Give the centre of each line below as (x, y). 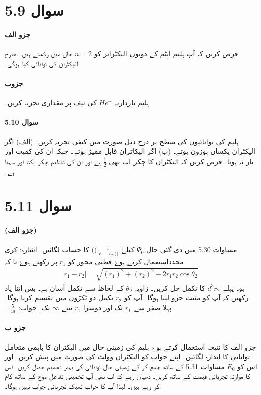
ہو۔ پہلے (234, 288)
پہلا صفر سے (153, 308)
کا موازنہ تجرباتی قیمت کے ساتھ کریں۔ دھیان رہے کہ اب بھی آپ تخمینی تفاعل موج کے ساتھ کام (127, 376)
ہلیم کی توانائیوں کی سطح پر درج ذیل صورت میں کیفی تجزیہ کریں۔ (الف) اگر (122, 141)
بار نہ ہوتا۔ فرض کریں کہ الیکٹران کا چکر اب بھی (181, 161)
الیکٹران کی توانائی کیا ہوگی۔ (42, 63)
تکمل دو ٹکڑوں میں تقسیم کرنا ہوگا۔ (59, 298)
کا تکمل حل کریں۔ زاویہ (170, 288)
